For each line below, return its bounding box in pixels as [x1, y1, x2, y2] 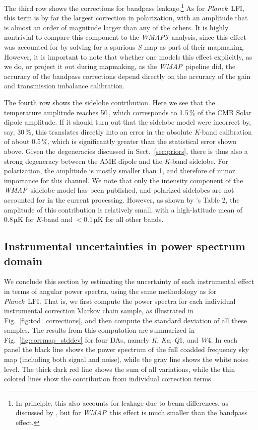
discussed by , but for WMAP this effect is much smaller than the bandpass [15, 407, 248, 418]
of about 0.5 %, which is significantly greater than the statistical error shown [4, 136, 237, 146]
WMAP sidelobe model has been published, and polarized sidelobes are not [4, 185, 234, 195]
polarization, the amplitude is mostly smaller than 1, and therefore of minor [4, 165, 235, 176]
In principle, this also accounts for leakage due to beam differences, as [15, 397, 229, 408]
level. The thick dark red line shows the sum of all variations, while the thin [4, 363, 235, 374]
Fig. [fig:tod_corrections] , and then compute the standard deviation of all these [4, 315, 247, 325]
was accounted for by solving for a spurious [4, 42, 135, 52]
